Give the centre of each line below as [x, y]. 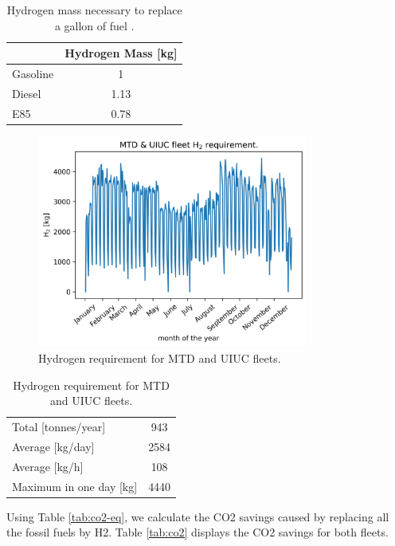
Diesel [27, 93]
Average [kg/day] [53, 446]
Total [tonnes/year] [59, 426]
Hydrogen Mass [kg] [121, 53]
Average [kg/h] [48, 466]
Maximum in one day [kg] [75, 486]
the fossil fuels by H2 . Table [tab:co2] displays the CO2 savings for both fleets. [197, 532]
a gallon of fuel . [94, 25]
